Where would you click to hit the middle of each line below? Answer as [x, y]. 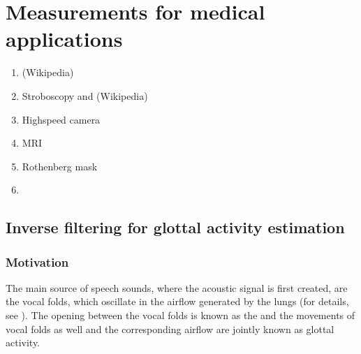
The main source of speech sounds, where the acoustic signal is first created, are [177, 287]
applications [64, 39]
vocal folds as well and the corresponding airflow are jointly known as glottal [170, 329]
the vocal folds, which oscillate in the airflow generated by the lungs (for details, [177, 301]
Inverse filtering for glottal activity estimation [175, 227]
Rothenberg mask [60, 166]
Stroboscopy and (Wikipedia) [85, 95]
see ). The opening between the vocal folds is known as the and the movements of [180, 315]
